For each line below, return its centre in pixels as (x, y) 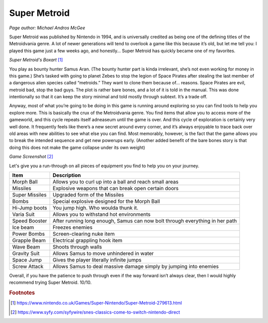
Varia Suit (23, 214)
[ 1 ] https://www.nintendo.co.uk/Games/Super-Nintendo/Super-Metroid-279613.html (96, 303)
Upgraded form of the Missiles (88, 194)
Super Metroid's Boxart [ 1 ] (36, 60)
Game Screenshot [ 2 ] (31, 157)
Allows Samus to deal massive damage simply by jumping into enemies (136, 266)
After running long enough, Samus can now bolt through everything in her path (145, 221)
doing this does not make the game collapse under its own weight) (77, 147)
